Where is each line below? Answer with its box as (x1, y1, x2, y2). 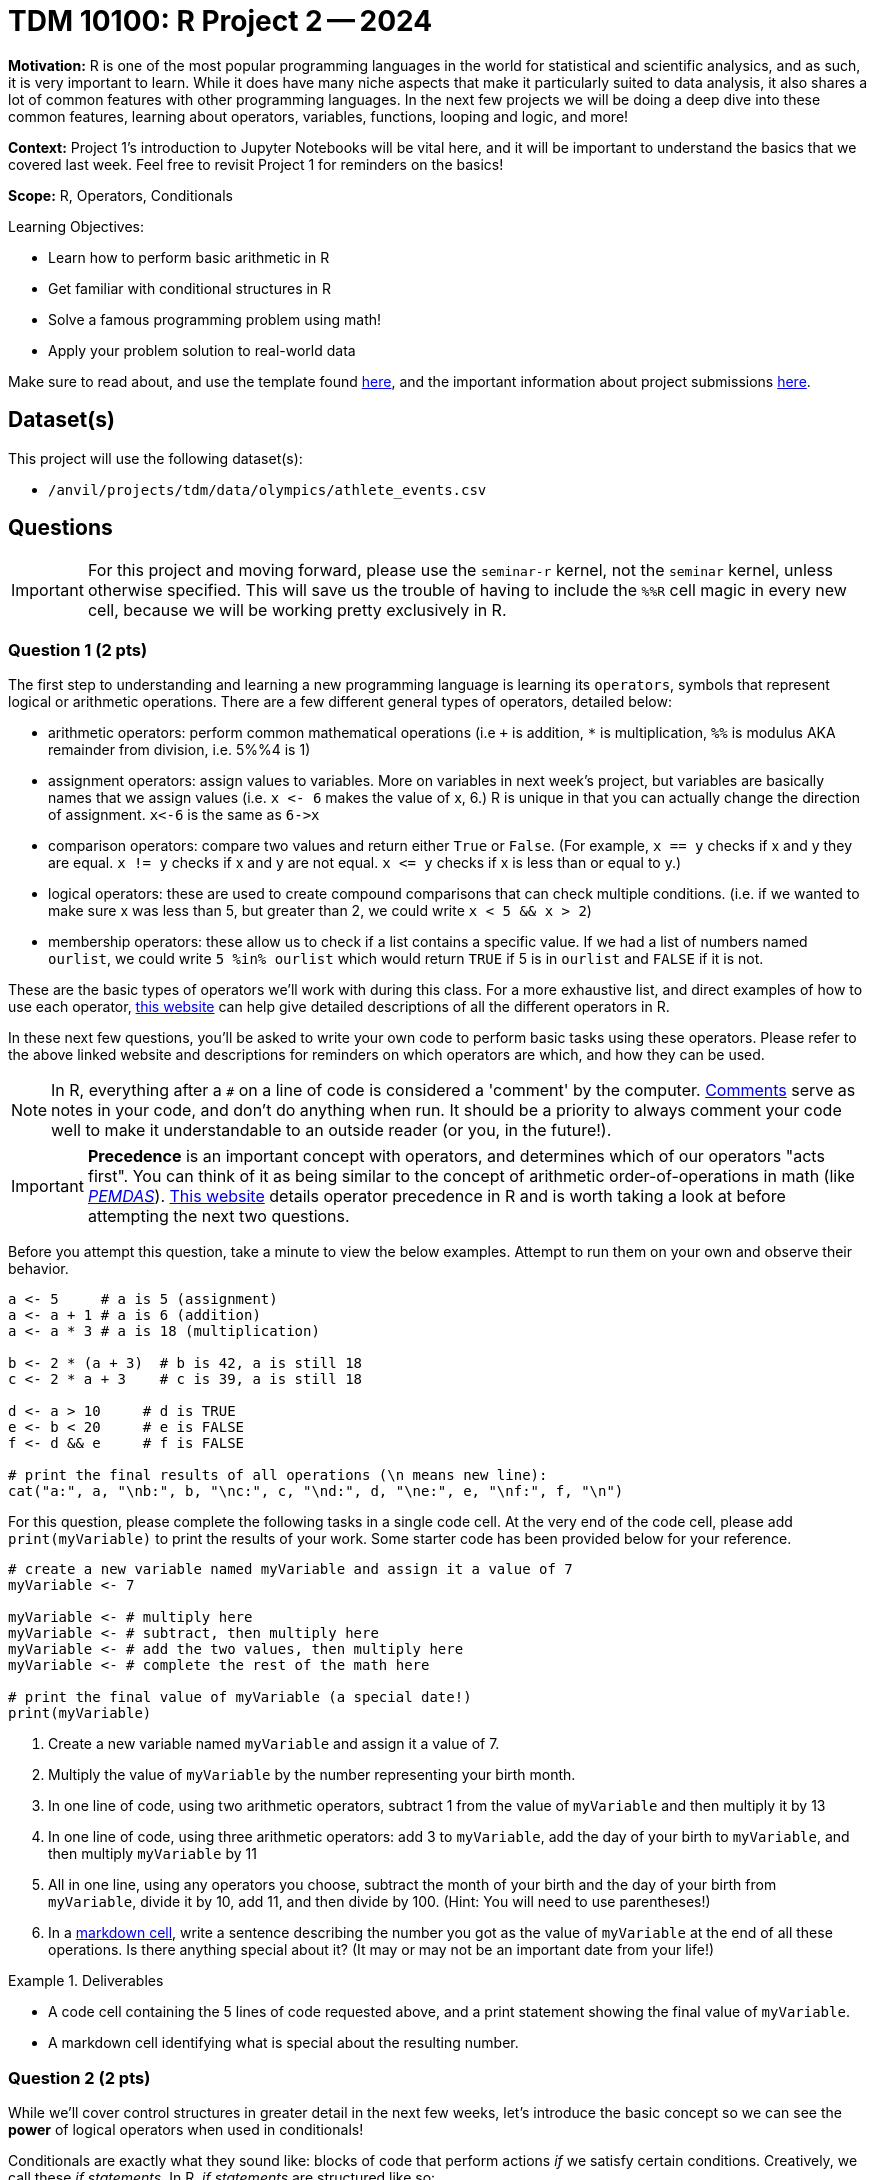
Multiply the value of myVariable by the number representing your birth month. (48, 1766, 576, 1784)
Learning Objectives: (8, 217, 145, 235)
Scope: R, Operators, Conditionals (8, 186, 233, 204)
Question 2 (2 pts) (8, 2067, 151, 2088)
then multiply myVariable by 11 (48, 1845, 257, 1863)
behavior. (8, 1260, 69, 1278)
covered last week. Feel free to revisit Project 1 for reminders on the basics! (8, 155, 504, 173)
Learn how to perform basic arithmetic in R (48, 248, 330, 266)
